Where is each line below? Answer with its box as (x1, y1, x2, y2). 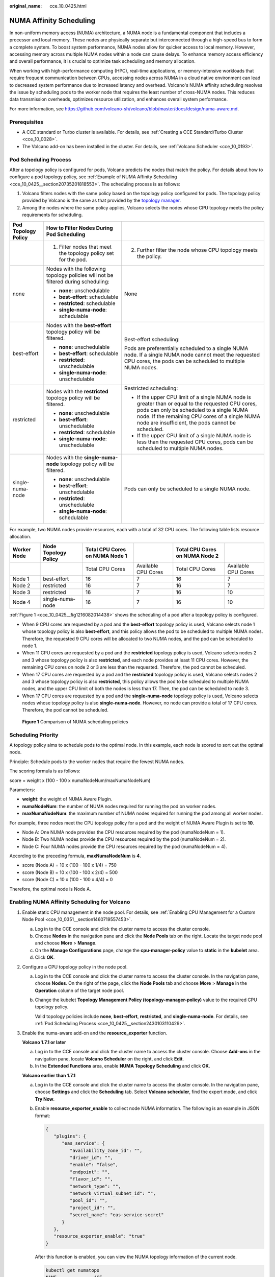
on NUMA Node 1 (85, 552, 127, 559)
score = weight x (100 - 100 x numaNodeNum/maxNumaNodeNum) (9, 777, 151, 784)
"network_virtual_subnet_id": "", (69, 1191, 156, 1196)
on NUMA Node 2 (176, 552, 219, 559)
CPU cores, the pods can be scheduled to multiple (124, 358, 245, 365)
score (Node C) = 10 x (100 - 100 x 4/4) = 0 (22, 877, 113, 883)
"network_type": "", (69, 1183, 121, 1189)
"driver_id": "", (69, 1155, 113, 1161)
